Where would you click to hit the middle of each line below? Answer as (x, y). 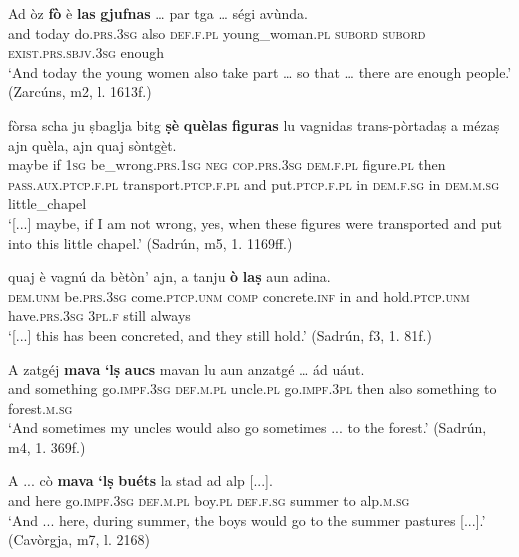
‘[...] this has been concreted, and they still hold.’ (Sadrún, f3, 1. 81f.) (220, 334)
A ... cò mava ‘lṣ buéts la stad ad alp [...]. (140, 480)
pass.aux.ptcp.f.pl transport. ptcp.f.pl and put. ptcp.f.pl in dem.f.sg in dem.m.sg (253, 183)
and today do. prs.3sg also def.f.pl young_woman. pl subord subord (217, 32)
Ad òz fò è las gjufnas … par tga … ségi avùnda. (158, 13)
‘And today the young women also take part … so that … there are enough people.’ (260, 71)
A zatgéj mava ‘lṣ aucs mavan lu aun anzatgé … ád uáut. (186, 368)
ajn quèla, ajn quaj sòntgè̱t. (92, 144)
